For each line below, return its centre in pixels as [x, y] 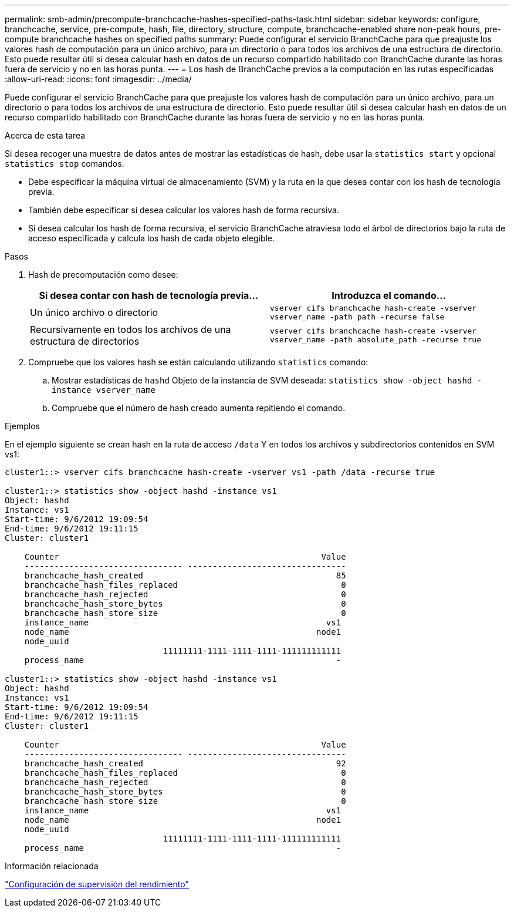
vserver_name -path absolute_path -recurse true [376, 340]
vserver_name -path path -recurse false [357, 317]
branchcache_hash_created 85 [185, 576]
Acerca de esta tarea [45, 135]
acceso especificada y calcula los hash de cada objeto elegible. [152, 238]
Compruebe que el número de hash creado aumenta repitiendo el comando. [199, 408]
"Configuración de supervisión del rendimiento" [97, 884]
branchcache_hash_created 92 [185, 763]
